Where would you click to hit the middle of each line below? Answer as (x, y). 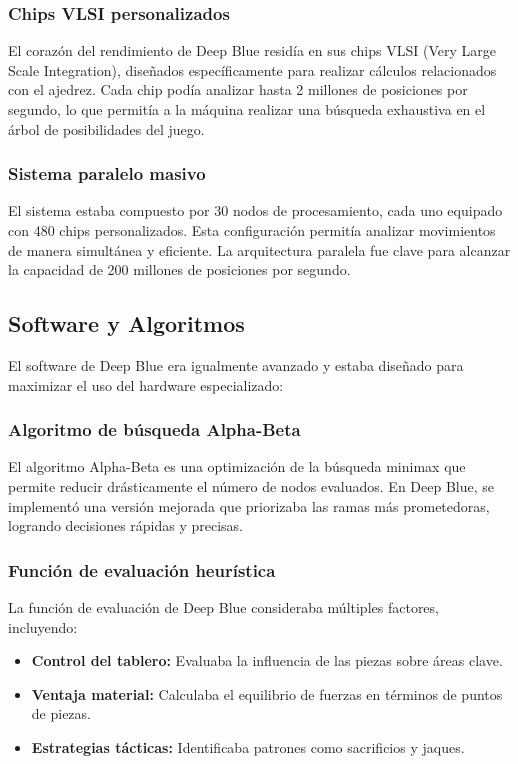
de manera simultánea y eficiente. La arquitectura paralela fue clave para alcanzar (259, 249)
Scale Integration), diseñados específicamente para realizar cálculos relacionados (252, 69)
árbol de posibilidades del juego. (106, 128)
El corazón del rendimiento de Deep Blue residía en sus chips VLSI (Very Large (252, 50)
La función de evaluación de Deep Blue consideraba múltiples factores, (223, 606)
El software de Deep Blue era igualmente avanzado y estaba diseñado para (236, 364)
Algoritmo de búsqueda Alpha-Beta (154, 429)
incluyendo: (43, 626)
